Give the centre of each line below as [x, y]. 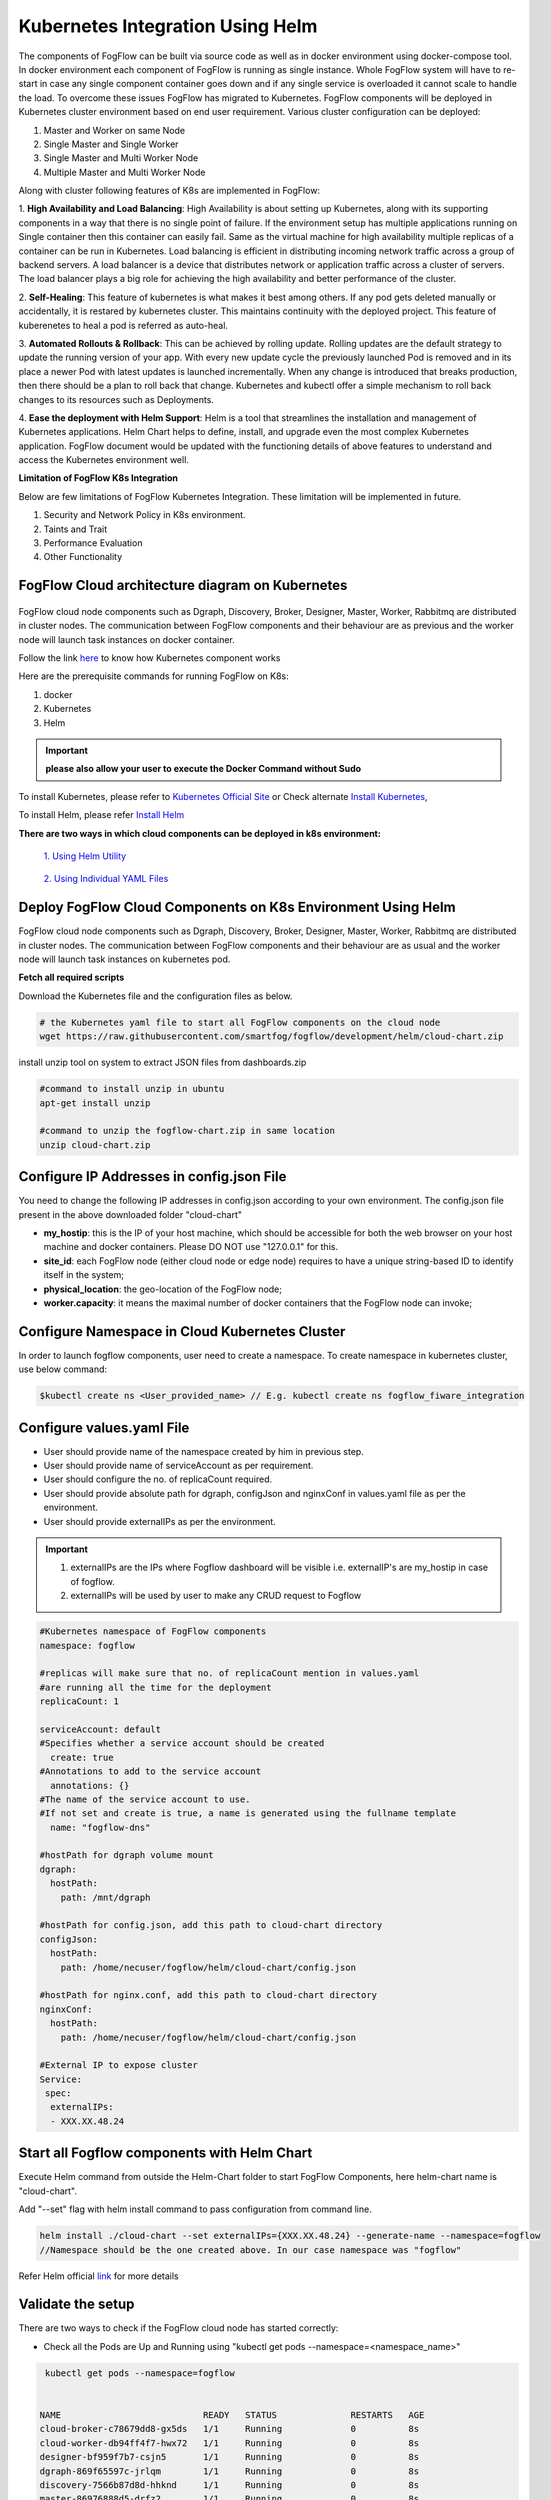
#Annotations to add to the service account [150, 1771]
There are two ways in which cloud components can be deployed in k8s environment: [200, 833]
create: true [82, 1757]
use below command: [63, 1369]
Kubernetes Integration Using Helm [168, 26]
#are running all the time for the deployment [155, 1687]
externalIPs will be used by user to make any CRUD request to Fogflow [216, 1596]
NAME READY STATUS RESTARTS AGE [232, 2414]
